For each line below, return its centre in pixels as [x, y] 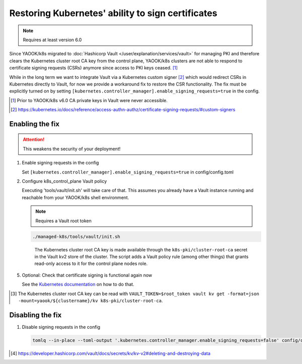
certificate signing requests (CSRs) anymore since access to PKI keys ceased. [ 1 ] [94, 68]
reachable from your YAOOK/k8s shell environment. [75, 197]
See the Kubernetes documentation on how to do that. [78, 285]
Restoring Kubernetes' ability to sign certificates [113, 13]
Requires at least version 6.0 [52, 40]
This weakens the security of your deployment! [72, 149]
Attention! [34, 140]
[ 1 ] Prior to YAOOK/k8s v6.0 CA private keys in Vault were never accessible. [89, 100]
